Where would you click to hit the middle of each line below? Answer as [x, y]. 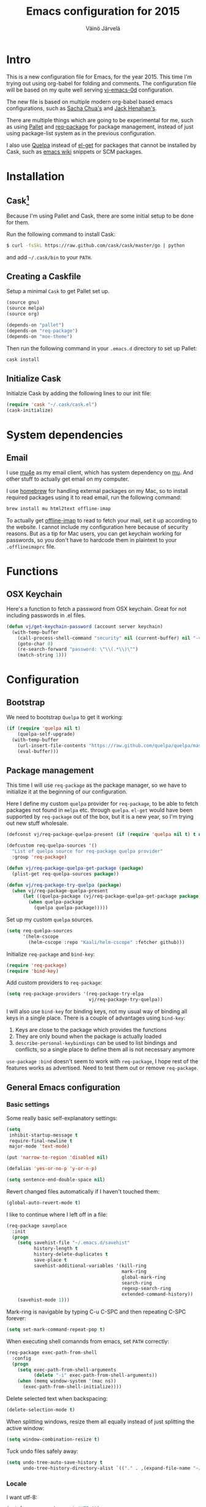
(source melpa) [26, 309]
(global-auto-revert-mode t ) [44, 1203]
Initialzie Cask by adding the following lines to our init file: [79, 393]
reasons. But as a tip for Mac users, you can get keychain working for [94, 533]
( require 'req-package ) [37, 965]
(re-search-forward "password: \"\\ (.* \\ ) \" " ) [78, 650]
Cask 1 [18, 200]
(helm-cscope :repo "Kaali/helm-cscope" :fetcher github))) [107, 942]
